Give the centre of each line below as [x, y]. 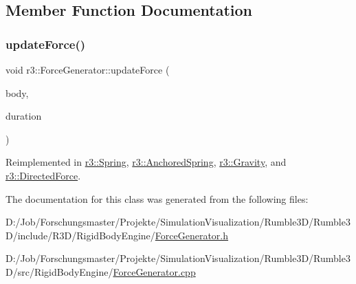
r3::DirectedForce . [43, 175]
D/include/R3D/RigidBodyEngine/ [80, 235]
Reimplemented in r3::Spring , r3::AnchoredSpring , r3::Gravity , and [146, 162]
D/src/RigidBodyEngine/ [59, 271]
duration [24, 116]
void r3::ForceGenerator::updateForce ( [88, 69]
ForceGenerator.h [192, 235]
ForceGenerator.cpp [154, 271]
